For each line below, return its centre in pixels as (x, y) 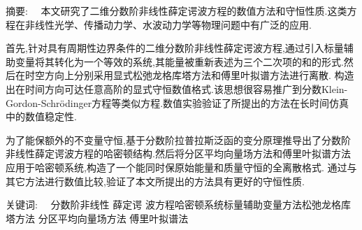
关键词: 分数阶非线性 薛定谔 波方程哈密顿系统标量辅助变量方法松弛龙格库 (178, 204)
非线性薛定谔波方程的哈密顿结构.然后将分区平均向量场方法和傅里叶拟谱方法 (178, 153)
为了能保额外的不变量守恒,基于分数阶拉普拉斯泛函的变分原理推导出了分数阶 (178, 139)
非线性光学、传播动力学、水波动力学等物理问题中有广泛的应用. (168, 24)
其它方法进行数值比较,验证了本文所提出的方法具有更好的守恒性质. (155, 181)
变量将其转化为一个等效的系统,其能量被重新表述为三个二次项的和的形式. (179, 61)
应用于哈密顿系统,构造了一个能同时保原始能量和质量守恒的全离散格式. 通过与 (181, 167)
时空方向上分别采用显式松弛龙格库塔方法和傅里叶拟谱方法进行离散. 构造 (189, 75)
